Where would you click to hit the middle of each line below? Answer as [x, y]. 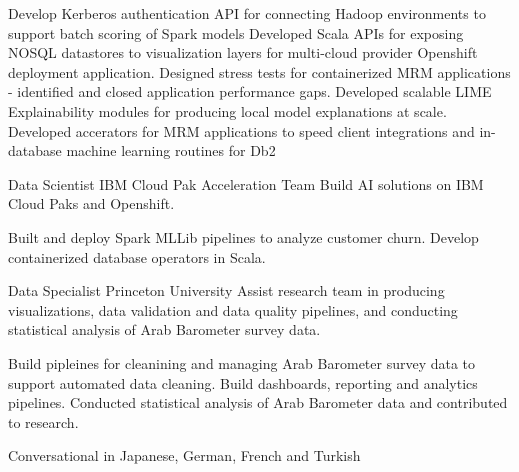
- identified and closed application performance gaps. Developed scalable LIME [250, 91]
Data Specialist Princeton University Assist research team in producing [226, 290]
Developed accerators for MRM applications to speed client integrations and [241, 130]
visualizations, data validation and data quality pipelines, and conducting [233, 309]
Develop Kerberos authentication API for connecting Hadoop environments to [247, 13]
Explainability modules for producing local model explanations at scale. [227, 110]
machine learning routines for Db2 [171, 150]
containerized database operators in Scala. [137, 256]
